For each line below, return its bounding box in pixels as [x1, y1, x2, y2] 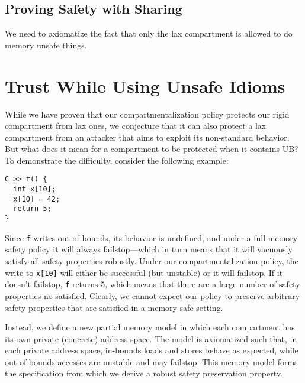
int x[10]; [13, 185, 56, 194]
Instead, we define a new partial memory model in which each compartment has [5, 321, 295, 333]
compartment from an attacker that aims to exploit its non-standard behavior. [5, 131, 290, 143]
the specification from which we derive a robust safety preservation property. [5, 367, 282, 379]
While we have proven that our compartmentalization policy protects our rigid [5, 108, 290, 120]
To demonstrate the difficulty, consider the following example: [5, 154, 229, 166]
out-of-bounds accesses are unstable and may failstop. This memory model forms [5, 355, 298, 368]
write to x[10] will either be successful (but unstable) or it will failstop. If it [5, 266, 283, 278]
